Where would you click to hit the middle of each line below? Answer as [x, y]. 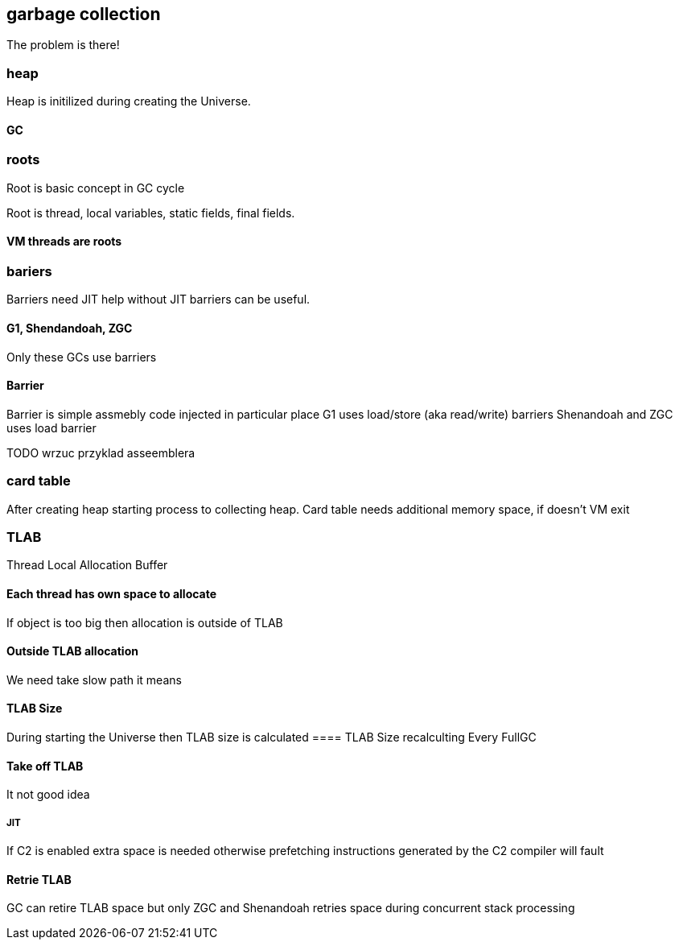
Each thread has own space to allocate [112, 593]
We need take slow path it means [94, 680]
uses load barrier [51, 428]
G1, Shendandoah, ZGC [70, 328]
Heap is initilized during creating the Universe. [129, 101]
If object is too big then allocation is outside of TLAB [145, 622]
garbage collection [84, 14]
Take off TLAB [45, 766]
